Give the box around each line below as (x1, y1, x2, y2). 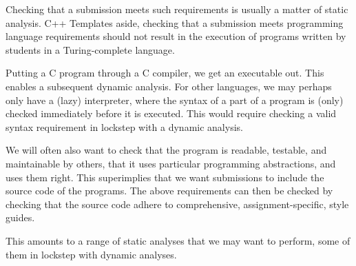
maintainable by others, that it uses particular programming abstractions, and (6, 156, 336, 170)
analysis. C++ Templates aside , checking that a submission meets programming (6, 15, 344, 30)
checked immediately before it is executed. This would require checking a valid (6, 106, 337, 121)
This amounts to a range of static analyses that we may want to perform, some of (6, 233, 350, 247)
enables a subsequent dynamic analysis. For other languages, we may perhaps (6, 79, 332, 93)
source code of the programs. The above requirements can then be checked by (6, 183, 333, 198)
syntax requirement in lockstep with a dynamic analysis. (6, 119, 243, 134)
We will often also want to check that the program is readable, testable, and (6, 143, 327, 157)
